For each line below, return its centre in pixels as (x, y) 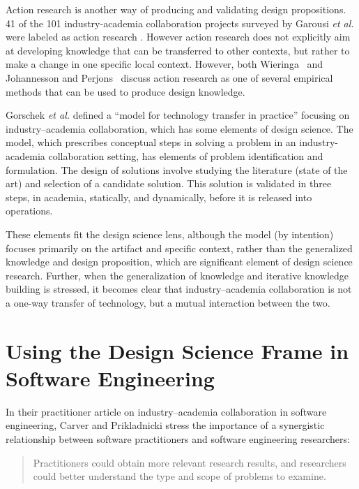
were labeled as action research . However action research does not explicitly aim (178, 37)
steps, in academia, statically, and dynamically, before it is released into (159, 197)
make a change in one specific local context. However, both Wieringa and (165, 64)
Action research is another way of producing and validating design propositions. (176, 9)
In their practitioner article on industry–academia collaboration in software (166, 411)
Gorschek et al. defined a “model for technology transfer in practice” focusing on (178, 115)
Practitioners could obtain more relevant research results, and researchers (190, 462)
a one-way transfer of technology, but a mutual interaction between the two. (168, 302)
